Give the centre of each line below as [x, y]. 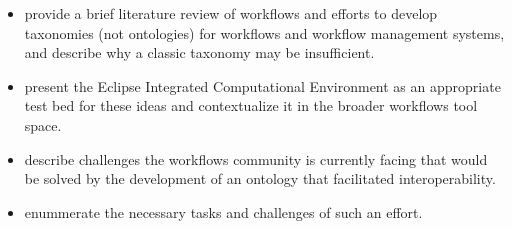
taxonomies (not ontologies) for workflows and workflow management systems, [264, 32]
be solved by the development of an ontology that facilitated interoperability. [260, 178]
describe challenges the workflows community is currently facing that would [256, 158]
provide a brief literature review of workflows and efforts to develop [231, 13]
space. [43, 124]
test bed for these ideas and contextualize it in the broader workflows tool [251, 105]
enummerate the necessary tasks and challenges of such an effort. [223, 211]
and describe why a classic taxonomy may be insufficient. [199, 52]
